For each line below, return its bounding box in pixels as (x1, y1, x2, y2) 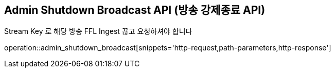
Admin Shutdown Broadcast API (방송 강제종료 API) (4, 4, 266, 16)
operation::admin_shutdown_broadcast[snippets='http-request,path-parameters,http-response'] (4, 43, 331, 52)
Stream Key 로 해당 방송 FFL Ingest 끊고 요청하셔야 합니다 (4, 27, 192, 36)
